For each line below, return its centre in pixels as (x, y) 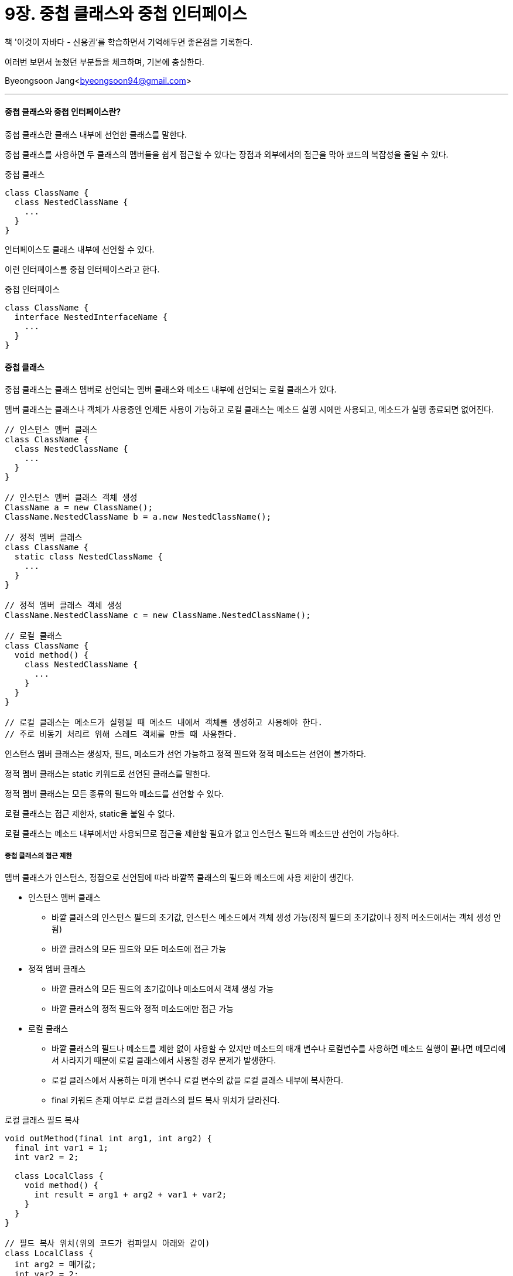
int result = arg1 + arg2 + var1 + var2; (131, 1194)
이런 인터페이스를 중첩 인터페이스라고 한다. (82, 269)
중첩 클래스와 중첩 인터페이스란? (63, 112)
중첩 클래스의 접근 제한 (39, 856)
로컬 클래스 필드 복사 (42, 1120)
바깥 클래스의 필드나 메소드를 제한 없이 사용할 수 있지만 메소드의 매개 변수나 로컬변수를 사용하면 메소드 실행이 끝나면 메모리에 (279, 1048)
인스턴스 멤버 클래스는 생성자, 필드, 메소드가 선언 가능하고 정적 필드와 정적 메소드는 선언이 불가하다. (186, 754)
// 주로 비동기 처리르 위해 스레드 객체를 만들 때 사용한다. (121, 734)
